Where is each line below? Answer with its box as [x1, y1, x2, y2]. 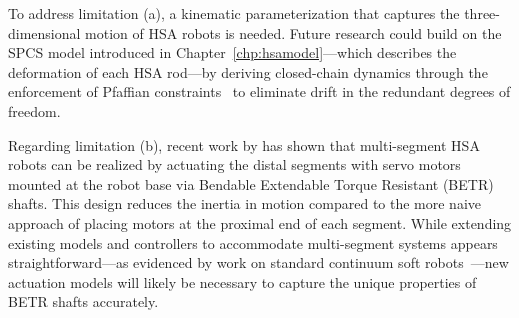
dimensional [8, 22, 81, 43]
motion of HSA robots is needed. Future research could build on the [85, 22, 502, 43]
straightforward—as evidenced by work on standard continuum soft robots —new [8, 252, 509, 273]
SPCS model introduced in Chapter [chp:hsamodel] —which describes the [8, 42, 457, 63]
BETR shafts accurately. [8, 291, 159, 312]
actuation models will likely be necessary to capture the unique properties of [8, 271, 477, 292]
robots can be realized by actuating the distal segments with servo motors [8, 154, 461, 175]
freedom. [8, 100, 61, 121]
